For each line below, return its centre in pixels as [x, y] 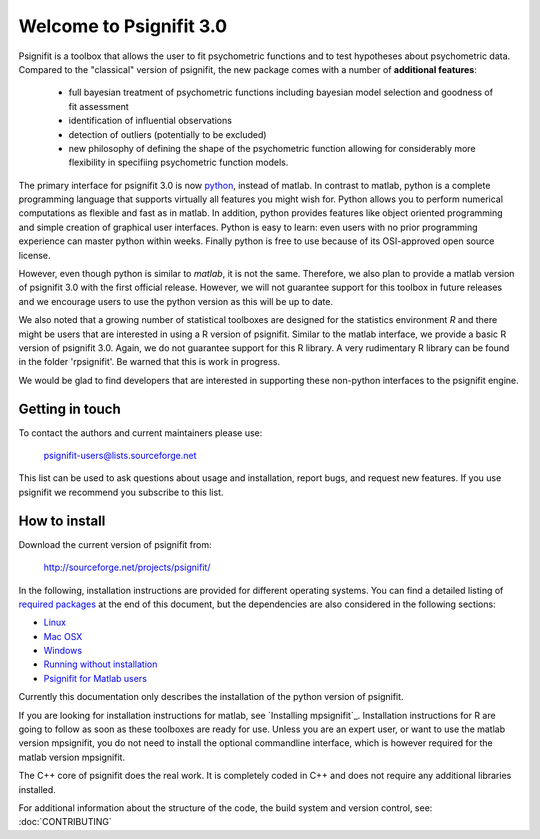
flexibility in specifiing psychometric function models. [178, 162]
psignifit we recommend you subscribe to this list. [121, 492]
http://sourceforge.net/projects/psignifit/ [127, 567]
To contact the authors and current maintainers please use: [140, 432]
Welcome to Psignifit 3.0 [123, 26]
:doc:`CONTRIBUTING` [65, 822]
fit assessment [98, 106]
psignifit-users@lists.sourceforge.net [120, 456]
